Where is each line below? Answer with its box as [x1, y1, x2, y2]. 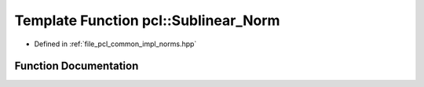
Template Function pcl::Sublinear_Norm [14, 12, 280, 29]
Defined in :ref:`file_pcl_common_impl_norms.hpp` [34, 39, 197, 49]
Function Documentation [14, 60, 139, 73]
